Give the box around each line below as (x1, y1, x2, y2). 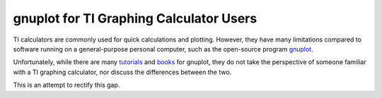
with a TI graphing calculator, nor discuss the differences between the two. (13, 68, 232, 76)
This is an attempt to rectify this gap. (13, 81, 120, 90)
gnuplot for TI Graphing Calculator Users (13, 11, 257, 26)
